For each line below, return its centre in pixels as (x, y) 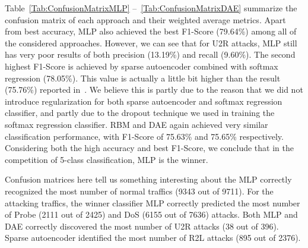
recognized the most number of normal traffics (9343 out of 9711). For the (139, 191)
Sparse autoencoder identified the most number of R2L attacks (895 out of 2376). (153, 238)
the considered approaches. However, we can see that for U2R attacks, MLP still (151, 43)
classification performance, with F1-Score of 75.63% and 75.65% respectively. (144, 136)
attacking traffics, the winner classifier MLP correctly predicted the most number (153, 203)
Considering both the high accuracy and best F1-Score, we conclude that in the (149, 148)
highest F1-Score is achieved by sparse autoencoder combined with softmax (142, 66)
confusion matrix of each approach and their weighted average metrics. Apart (145, 19)
